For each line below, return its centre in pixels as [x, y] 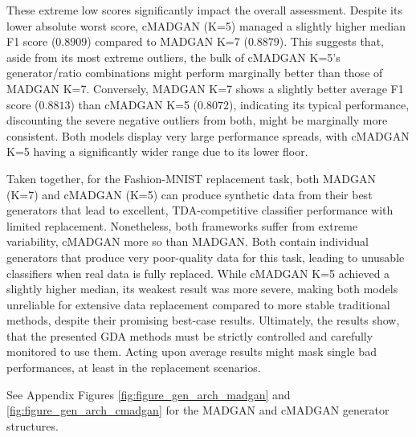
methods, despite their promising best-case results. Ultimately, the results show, [203, 320]
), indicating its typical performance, [319, 104]
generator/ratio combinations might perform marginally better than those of [195, 73]
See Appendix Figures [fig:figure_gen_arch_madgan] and [149, 394]
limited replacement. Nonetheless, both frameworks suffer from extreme [182, 225]
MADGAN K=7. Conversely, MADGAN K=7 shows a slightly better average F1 [205, 88]
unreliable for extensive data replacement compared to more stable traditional [198, 304]
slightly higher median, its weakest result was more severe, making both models [202, 289]
